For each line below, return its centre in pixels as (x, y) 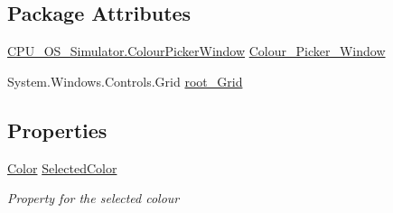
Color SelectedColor (62, 167)
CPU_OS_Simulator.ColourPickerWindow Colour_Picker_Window (196, 51)
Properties (57, 130)
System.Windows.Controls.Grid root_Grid (125, 81)
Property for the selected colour (94, 198)
